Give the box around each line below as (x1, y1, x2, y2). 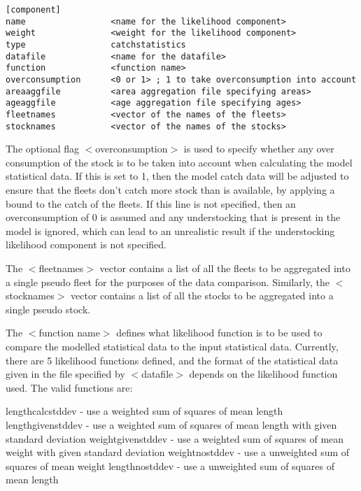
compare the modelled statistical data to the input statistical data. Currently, (6, 339, 339, 353)
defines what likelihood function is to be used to (116, 325, 323, 340)
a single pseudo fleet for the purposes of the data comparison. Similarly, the (6, 274, 330, 289)
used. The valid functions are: (6, 380, 133, 394)
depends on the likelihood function (189, 367, 338, 381)
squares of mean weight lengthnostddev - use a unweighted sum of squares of (6, 458, 334, 473)
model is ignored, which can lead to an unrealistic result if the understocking (6, 223, 335, 238)
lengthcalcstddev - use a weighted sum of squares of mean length (6, 404, 283, 418)
